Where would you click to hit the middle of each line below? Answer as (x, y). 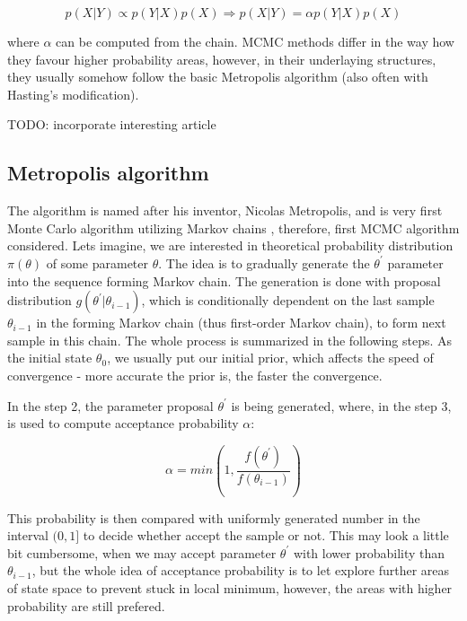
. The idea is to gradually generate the (264, 262)
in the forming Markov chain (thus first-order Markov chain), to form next (241, 323)
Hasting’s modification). (73, 94)
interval (28, 535)
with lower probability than (369, 552)
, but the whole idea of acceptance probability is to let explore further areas (241, 570)
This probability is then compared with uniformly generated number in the (214, 517)
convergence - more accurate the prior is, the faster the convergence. (195, 375)
